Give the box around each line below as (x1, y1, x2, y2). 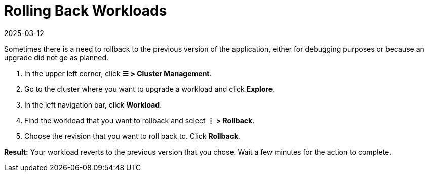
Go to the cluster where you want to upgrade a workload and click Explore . (24, 84, 275, 93)
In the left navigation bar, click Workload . (24, 100, 162, 109)
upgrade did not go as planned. (4, 53, 109, 62)
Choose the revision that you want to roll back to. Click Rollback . (24, 131, 241, 140)
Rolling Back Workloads (4, 2, 167, 19)
